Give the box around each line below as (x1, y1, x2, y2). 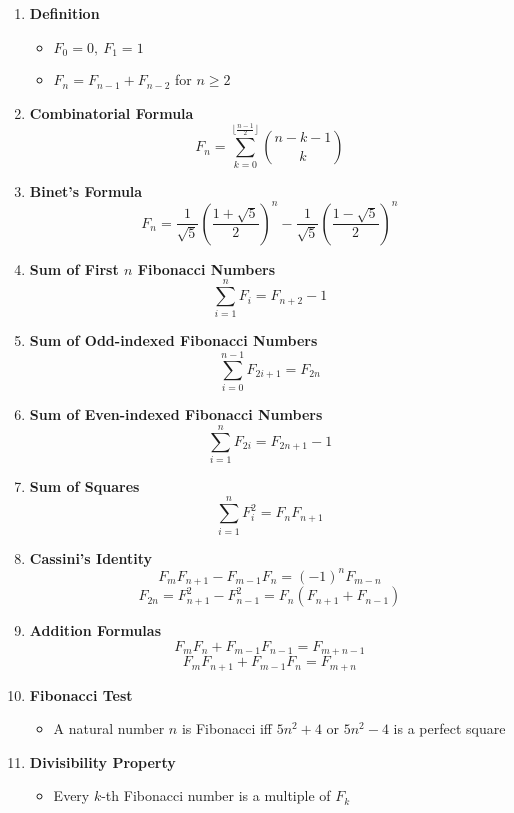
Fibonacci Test (29, 684, 133, 705)
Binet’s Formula (29, 180, 143, 201)
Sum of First (29, 258, 119, 279)
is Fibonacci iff (181, 718, 272, 739)
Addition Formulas (29, 620, 161, 641)
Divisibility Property (29, 751, 176, 772)
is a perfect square (393, 718, 506, 739)
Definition (29, 3, 100, 23)
